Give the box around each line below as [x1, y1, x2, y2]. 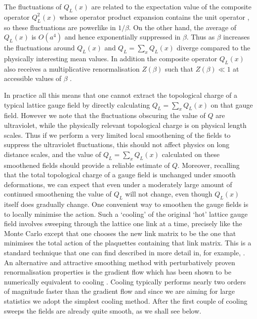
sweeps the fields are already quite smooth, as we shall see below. [4, 305, 202, 316]
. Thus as [186, 32, 215, 42]
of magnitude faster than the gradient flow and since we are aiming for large [4, 286, 235, 296]
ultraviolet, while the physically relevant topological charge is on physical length [4, 120, 247, 130]
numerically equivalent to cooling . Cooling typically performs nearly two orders [4, 276, 246, 286]
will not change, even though [125, 189, 213, 199]
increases [223, 32, 250, 42]
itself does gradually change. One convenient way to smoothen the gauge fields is [4, 199, 249, 209]
